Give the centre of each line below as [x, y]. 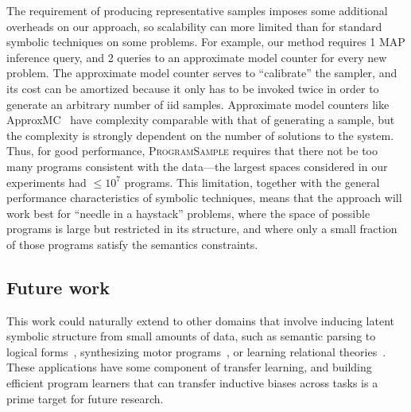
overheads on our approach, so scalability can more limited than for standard [194, 26]
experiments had [47, 182]
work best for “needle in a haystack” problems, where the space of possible [188, 213]
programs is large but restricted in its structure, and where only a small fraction [202, 229]
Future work [58, 287]
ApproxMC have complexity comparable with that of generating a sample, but [201, 120]
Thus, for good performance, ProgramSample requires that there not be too [192, 151]
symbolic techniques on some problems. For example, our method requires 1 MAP [206, 42]
